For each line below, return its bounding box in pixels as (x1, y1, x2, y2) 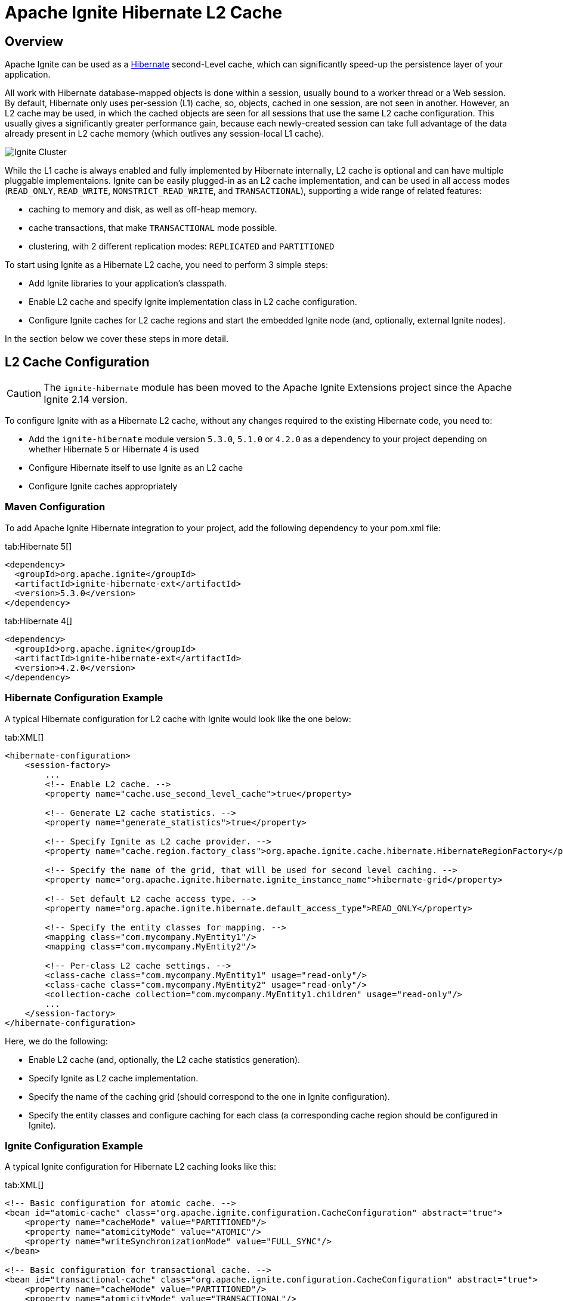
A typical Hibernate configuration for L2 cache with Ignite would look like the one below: (5, 713, 351, 724)
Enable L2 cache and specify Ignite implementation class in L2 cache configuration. (29, 297, 357, 307)
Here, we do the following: (5, 1035, 108, 1046)
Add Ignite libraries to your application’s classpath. (29, 278, 227, 289)
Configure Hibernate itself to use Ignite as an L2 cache (29, 463, 243, 473)
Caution (7, 387, 42, 400)
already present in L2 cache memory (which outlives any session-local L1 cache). (5, 128, 324, 139)
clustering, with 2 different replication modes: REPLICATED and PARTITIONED (29, 241, 335, 252)
